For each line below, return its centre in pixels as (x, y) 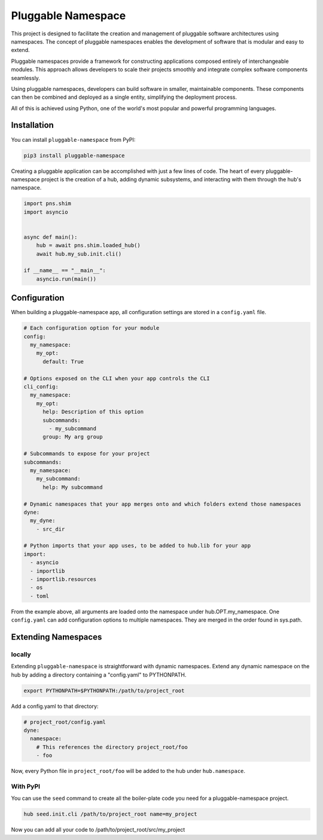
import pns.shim (48, 204)
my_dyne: (43, 521)
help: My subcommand (73, 487)
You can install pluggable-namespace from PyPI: (73, 139)
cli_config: (41, 387)
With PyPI (26, 786)
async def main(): (51, 237)
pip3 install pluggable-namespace (74, 155)
